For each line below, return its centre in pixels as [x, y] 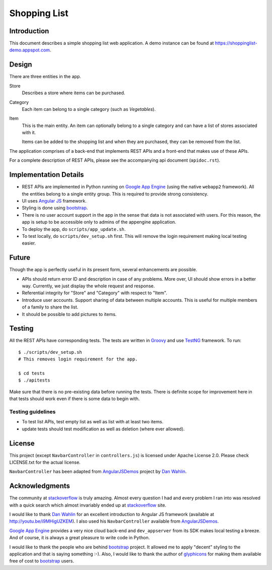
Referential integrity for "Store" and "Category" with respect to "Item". [94, 293]
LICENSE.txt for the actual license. [45, 462]
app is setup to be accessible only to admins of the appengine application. [99, 222]
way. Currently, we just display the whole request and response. [88, 286]
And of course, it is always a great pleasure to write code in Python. [80, 538]
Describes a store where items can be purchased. [74, 93]
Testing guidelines [32, 412]
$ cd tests [32, 373]
